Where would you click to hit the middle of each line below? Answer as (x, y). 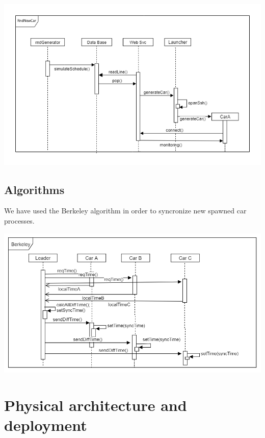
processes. (19, 220)
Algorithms (34, 189)
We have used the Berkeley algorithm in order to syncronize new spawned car (125, 211)
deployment (46, 425)
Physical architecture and (96, 405)
